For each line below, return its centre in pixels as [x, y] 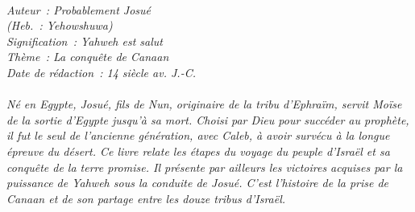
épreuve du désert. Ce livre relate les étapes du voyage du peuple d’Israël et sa [198, 151]
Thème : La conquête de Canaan [88, 57]
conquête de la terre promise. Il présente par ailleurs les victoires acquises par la [205, 167]
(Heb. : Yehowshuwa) [60, 25]
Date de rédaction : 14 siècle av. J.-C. [101, 72]
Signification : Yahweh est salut [85, 41]
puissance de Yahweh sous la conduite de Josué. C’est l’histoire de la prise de [198, 183]
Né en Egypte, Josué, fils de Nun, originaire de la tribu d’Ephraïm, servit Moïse [204, 104]
